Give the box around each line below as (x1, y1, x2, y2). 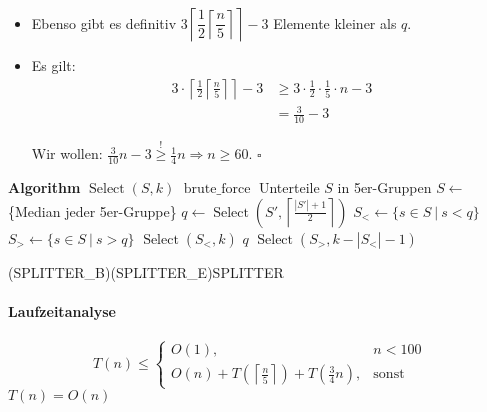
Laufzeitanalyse (8, 300, 116, 321)
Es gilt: (31, 55, 76, 75)
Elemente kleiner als (273, 12, 397, 33)
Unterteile (258, 177, 320, 198)
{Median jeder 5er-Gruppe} (8, 200, 177, 221)
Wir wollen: (31, 143, 103, 164)
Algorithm (8, 177, 81, 198)
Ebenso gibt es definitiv (31, 12, 177, 33)
